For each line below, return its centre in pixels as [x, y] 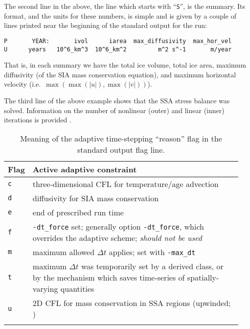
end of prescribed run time [78, 212]
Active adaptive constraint [85, 169]
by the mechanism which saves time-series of [109, 277]
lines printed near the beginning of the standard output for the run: [105, 25]
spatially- [203, 277]
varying [45, 288]
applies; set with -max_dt [152, 252]
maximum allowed [64, 252]
